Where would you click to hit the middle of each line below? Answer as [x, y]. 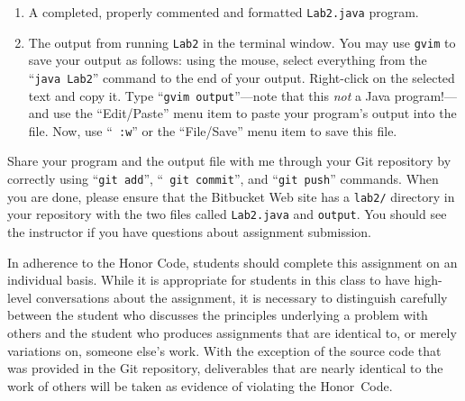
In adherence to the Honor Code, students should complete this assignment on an [232, 262]
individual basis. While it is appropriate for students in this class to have [209, 280]
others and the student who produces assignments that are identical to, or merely [232, 333]
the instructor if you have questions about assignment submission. [189, 232]
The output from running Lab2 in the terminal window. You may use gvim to [242, 42]
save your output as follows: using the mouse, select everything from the [228, 60]
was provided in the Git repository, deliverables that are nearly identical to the [225, 368]
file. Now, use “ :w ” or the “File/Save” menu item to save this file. [213, 130]
